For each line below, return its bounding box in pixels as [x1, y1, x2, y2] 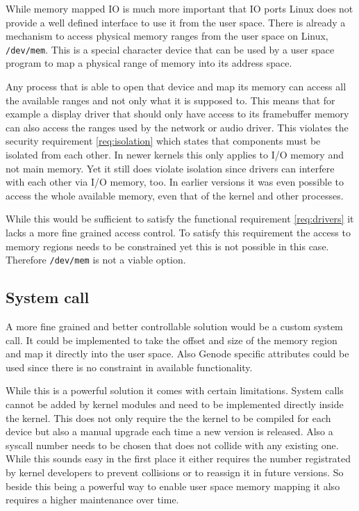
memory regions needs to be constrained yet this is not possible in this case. [6, 238, 329, 253]
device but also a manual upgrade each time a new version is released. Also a [6, 424, 333, 439]
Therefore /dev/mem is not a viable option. [6, 252, 186, 267]
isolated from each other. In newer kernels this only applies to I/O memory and [6, 147, 344, 161]
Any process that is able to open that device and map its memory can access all [6, 79, 347, 94]
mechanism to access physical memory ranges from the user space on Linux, [6, 29, 328, 43]
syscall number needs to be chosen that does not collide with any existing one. [6, 437, 339, 452]
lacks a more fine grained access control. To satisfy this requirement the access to [6, 225, 351, 239]
